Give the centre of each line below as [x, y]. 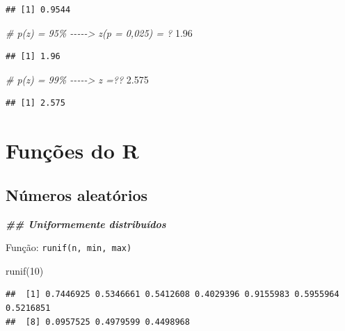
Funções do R [72, 151]
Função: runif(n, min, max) [69, 247]
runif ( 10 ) [25, 270]
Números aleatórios [77, 194]
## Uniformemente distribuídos [86, 224]
